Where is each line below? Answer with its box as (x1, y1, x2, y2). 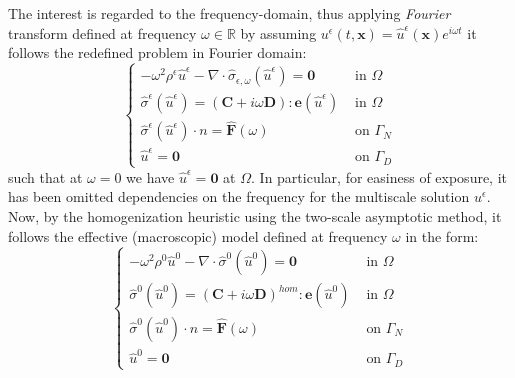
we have (126, 166, 175, 187)
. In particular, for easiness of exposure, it (251, 166, 508, 187)
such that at (8, 166, 83, 187)
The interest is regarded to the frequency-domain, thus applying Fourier (8, 3, 451, 23)
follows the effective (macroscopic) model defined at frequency (8, 225, 388, 246)
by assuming (240, 22, 317, 43)
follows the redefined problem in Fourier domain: (8, 42, 307, 63)
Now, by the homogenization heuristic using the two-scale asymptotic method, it (8, 205, 502, 226)
